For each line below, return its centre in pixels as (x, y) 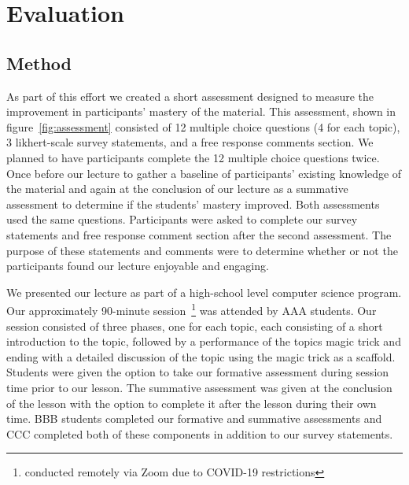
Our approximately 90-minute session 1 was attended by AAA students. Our (192, 309)
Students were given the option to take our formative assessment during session (198, 372)
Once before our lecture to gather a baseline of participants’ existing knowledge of (204, 173)
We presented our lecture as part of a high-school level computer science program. (204, 292)
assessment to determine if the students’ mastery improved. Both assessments (193, 204)
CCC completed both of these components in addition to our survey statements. (200, 433)
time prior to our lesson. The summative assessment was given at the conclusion (199, 387)
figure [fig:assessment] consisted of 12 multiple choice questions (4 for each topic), (203, 126)
